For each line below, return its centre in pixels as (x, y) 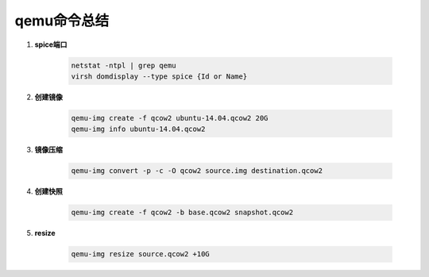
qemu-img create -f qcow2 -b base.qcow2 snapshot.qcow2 (182, 213)
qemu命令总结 (62, 21)
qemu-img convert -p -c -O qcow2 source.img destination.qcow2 (197, 171)
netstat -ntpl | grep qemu (124, 65)
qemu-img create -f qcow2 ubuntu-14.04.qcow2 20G (170, 118)
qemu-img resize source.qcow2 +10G (140, 254)
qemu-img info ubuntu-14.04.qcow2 (138, 129)
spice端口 (51, 44)
